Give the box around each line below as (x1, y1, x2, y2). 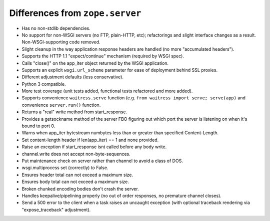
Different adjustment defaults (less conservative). (21, 74, 123, 80)
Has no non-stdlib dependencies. (21, 25, 90, 31)
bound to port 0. (21, 123, 55, 129)
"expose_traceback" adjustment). (21, 207, 91, 213)
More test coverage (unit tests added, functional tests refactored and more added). (21, 88, 193, 94)
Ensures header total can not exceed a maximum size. (21, 172, 133, 178)
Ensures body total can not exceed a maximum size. (21, 179, 129, 185)
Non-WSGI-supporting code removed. (21, 39, 100, 45)
